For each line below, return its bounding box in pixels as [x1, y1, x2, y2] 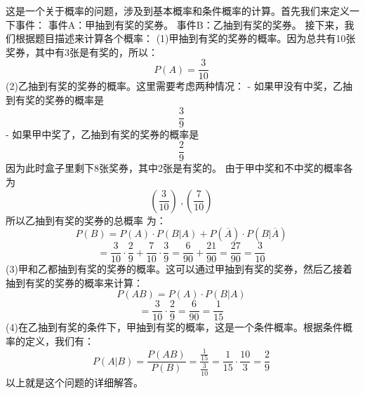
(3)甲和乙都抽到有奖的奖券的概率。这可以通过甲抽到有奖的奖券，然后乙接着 [6, 261, 352, 276]
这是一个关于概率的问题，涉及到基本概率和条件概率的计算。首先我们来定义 [6, 4, 350, 18]
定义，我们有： [25, 334, 94, 348]
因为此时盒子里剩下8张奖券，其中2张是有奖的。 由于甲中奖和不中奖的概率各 [6, 161, 353, 175]
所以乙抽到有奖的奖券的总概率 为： [6, 212, 166, 227]
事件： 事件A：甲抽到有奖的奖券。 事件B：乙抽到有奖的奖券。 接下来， [15, 17, 345, 32]
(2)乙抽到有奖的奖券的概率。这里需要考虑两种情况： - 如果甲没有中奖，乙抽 [6, 79, 352, 93]
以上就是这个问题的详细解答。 [6, 374, 143, 389]
